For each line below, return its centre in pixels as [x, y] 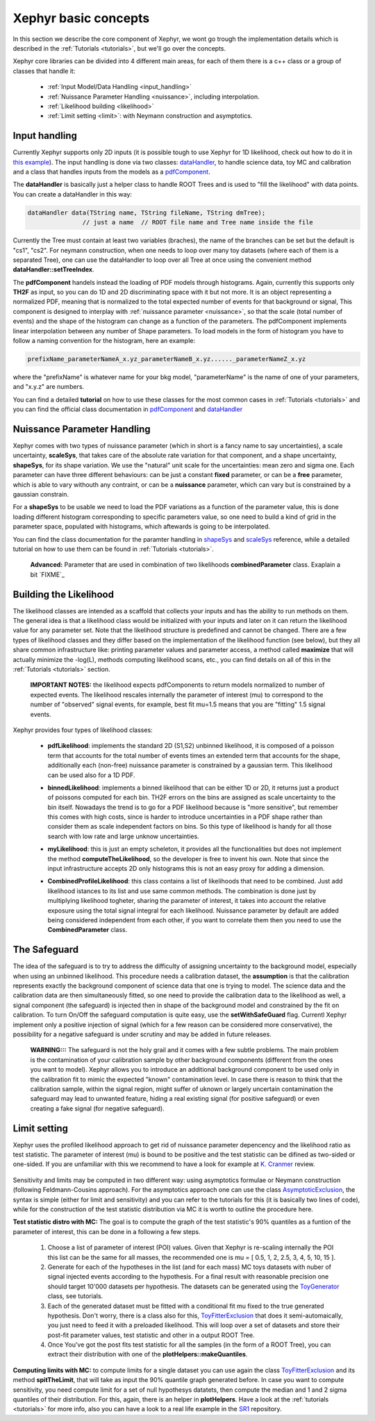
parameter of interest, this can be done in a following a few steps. [107, 1231]
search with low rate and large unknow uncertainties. [123, 836]
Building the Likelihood [64, 594]
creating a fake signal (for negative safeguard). [97, 1108]
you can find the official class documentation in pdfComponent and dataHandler [128, 409]
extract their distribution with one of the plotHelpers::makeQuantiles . [148, 1354]
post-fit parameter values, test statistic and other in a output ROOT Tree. [151, 1335]
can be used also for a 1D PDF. [91, 775]
